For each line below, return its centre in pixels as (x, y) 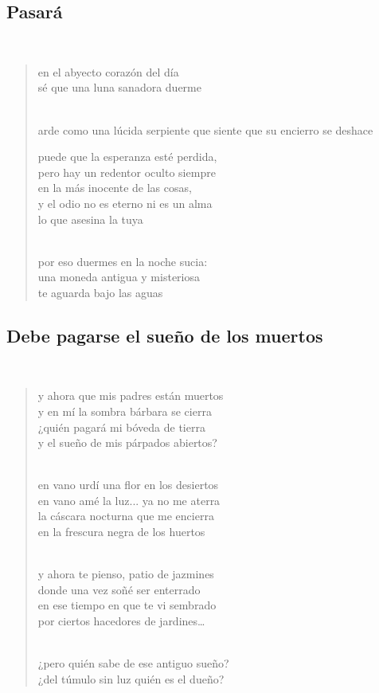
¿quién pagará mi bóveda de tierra (121, 427)
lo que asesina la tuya (90, 219)
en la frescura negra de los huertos (121, 532)
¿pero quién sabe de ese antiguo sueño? (133, 663)
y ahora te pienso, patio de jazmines (126, 574)
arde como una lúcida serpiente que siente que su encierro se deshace (205, 129)
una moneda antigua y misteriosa (119, 277)
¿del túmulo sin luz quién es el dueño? (131, 678)
